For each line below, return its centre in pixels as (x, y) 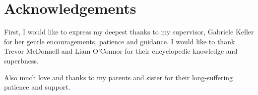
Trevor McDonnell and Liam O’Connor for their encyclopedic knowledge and (121, 51)
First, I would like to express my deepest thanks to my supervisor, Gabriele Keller (129, 32)
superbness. (21, 60)
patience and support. (37, 87)
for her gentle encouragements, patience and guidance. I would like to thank (120, 41)
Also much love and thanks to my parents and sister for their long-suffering (119, 77)
